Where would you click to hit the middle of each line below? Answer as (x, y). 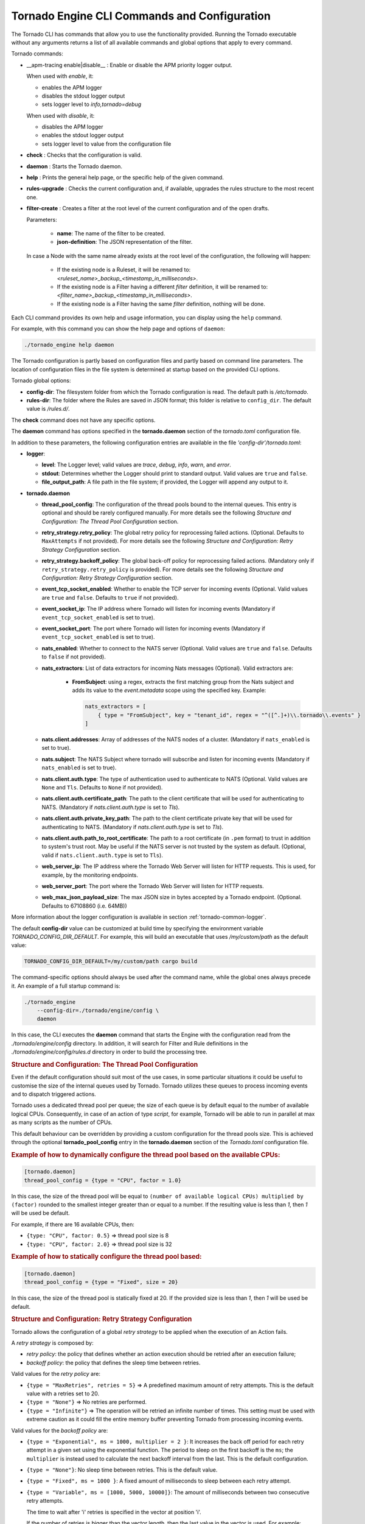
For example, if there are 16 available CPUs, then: (73, 1224)
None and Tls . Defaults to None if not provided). (102, 788)
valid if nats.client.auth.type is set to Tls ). (103, 855)
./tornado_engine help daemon (69, 345)
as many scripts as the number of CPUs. (62, 1122)
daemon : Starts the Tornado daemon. (75, 166)
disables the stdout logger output (83, 96)
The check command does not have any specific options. (83, 420)
